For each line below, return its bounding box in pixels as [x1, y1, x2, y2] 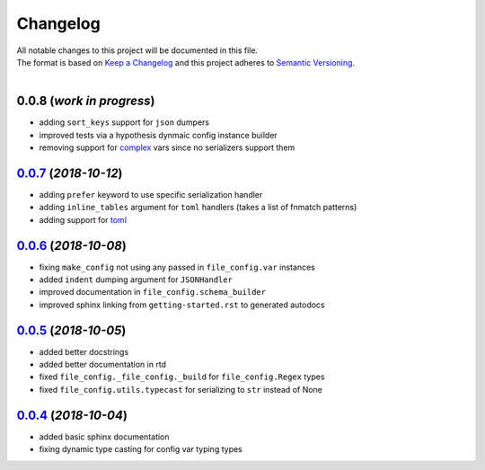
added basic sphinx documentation [39, 431, 170, 442]
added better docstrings [39, 346, 129, 357]
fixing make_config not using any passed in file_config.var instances [39, 262, 316, 272]
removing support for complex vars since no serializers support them [39, 142, 295, 153]
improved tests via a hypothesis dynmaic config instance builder [39, 129, 278, 140]
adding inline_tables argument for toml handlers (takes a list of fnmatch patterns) [39, 202, 357, 213]
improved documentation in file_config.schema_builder [39, 287, 267, 297]
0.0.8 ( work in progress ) [16, 93, 156, 109]
